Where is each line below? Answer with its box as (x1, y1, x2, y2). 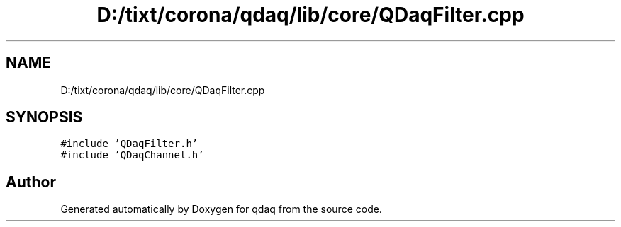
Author (6, 173, 56, 191)
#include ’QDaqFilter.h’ (60, 138, 198, 150)
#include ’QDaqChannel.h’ (60, 149, 204, 161)
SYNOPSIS (6, 108, 83, 127)
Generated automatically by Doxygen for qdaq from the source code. (60, 203, 382, 216)
